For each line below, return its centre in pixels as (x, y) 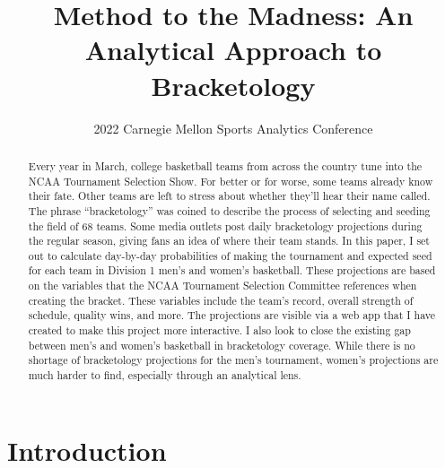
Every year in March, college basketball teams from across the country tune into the (225, 165)
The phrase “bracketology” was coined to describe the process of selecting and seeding (229, 210)
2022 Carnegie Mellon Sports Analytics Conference (233, 128)
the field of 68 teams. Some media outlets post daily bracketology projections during (225, 225)
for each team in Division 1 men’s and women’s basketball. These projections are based (232, 270)
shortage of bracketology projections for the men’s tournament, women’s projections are (233, 360)
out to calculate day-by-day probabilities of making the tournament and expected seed (230, 255)
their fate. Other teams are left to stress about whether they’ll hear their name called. (229, 196)
